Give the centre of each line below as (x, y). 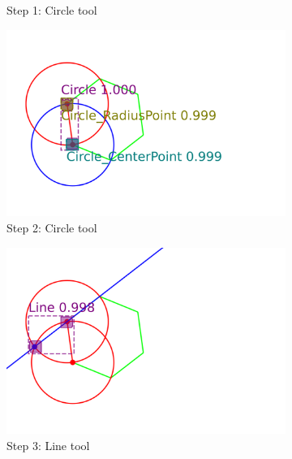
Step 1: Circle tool (52, 10)
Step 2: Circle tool (52, 227)
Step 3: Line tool (48, 445)
